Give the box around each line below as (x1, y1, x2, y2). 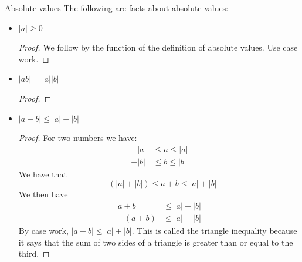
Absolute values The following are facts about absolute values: (5, 2, 229, 14)
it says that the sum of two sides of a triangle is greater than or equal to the (18, 236, 293, 248)
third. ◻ (18, 247, 50, 260)
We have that (18, 167, 67, 180)
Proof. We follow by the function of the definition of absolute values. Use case (18, 41, 298, 53)
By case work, (18, 224, 69, 237)
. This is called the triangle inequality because (131, 224, 297, 237)
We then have (18, 188, 68, 200)
